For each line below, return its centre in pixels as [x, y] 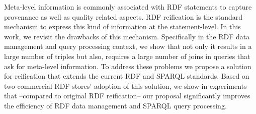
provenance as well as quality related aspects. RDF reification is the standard [123, 16]
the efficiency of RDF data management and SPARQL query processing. [115, 105]
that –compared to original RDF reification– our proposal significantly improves [127, 96]
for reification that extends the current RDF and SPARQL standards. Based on [127, 76]
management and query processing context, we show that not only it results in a [128, 46]
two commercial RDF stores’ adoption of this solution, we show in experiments [125, 85]
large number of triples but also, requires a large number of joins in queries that [127, 56]
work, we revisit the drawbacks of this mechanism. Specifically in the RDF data [127, 36]
